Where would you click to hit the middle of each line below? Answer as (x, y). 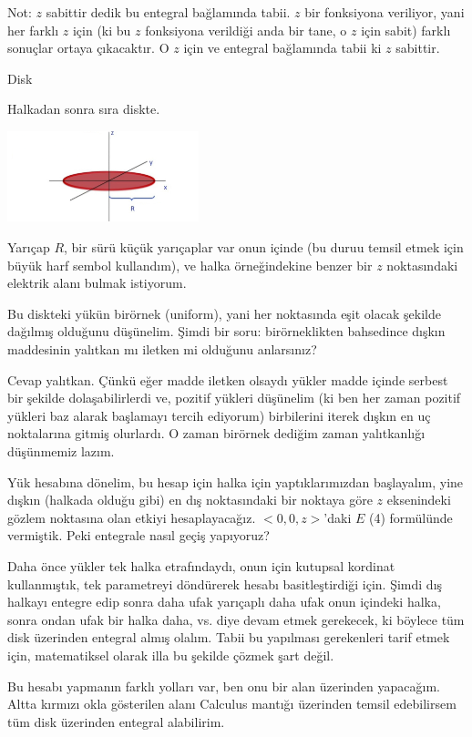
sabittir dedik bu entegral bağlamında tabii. (168, 12)
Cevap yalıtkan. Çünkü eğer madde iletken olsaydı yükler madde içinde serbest (228, 379)
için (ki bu (102, 30)
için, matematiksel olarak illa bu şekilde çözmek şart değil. (171, 655)
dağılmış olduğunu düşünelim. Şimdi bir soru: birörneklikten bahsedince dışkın (226, 331)
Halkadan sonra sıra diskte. (84, 109)
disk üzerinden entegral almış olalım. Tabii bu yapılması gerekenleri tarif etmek (229, 637)
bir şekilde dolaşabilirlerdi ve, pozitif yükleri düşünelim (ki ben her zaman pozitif (234, 398)
